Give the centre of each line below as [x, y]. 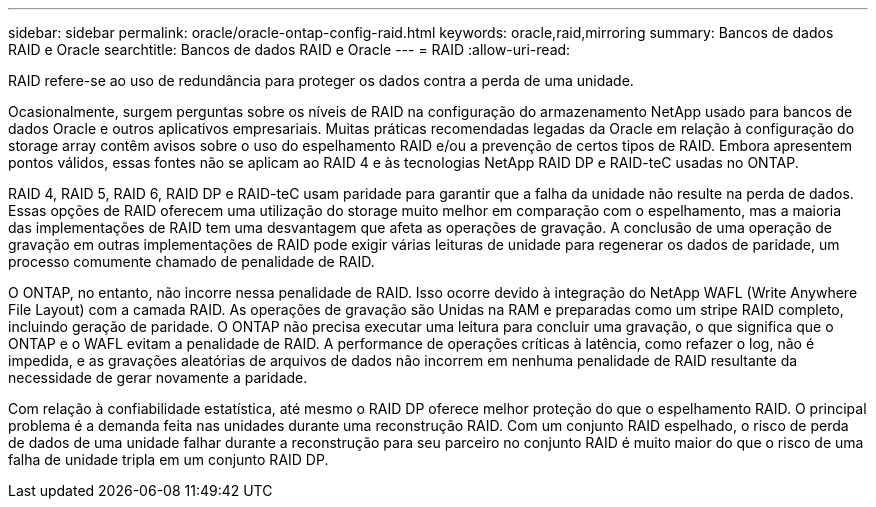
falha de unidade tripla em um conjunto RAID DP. [168, 459]
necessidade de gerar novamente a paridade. [158, 377]
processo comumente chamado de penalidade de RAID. [191, 261]
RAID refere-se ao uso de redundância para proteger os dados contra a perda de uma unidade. [321, 80]
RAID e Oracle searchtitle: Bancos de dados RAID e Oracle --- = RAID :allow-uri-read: [289, 49]
